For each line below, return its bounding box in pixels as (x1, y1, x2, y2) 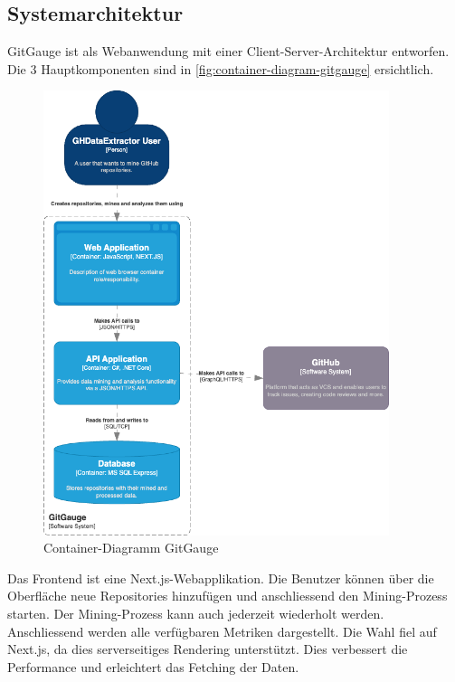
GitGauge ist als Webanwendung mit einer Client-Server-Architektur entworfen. (7, 42, 450, 61)
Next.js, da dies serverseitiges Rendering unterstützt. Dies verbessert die (7, 639, 408, 658)
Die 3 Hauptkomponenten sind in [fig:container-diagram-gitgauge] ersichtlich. (7, 59, 434, 78)
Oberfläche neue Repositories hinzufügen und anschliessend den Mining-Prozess (7, 586, 448, 605)
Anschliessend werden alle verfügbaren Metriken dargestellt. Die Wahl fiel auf (7, 621, 437, 640)
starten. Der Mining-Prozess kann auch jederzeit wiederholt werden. (7, 604, 384, 623)
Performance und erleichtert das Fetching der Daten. (7, 657, 299, 676)
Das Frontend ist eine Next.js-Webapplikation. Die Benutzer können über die (7, 568, 434, 587)
